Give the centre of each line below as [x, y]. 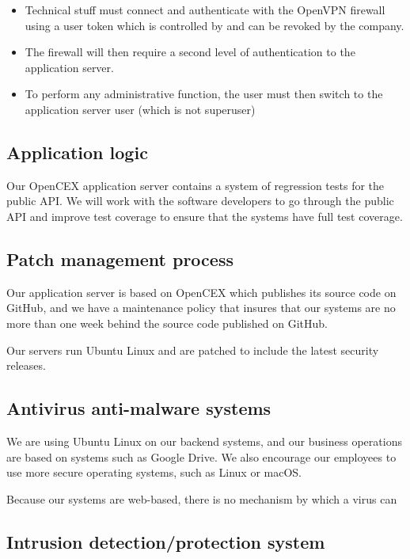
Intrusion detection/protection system [166, 541]
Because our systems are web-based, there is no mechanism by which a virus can [202, 498]
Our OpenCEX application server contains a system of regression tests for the [196, 185]
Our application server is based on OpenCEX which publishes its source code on [201, 292]
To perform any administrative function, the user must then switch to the [204, 94]
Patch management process [120, 259]
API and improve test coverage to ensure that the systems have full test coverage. [205, 216]
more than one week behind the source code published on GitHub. [167, 323]
